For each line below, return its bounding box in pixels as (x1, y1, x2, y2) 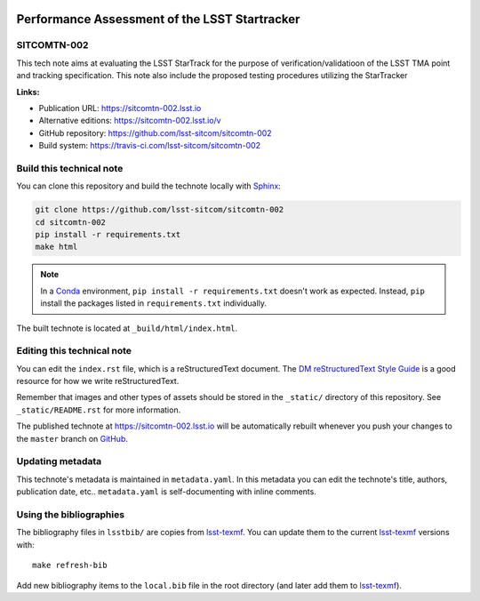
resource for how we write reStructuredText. (16, 376, 180, 387)
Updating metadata (16, 455, 102, 468)
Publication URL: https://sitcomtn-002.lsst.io (38, 102, 202, 113)
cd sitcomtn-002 (35, 217, 107, 227)
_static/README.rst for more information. (16, 405, 181, 415)
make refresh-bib (32, 560, 108, 571)
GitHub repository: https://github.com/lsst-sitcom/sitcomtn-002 (38, 127, 272, 138)
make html (35, 242, 78, 252)
